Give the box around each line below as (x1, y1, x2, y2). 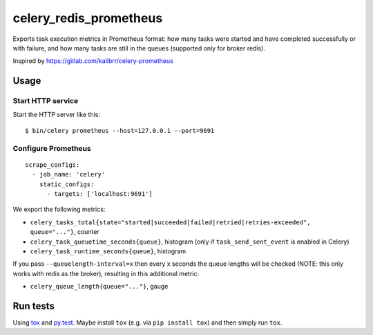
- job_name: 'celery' (32, 170, 106, 179)
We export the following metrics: (12, 205, 106, 214)
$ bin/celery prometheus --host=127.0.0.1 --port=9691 (25, 127, 215, 134)
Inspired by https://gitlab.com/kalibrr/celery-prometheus (12, 57, 174, 65)
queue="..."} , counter (30, 228, 99, 236)
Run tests (12, 300, 55, 311)
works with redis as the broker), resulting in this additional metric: (12, 269, 200, 278)
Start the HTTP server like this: (12, 111, 100, 119)
